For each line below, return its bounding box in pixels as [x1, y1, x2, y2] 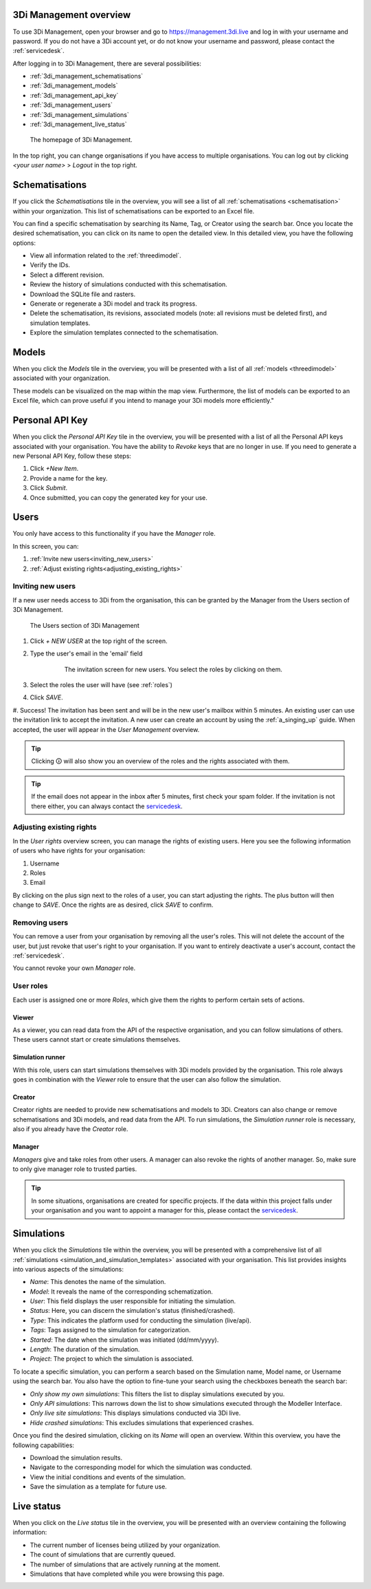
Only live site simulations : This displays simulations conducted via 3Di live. [30, 1409, 241, 1418]
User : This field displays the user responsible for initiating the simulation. [30, 1297, 236, 1305]
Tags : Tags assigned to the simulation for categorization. [30, 1326, 191, 1334]
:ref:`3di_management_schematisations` [30, 72, 144, 81]
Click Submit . [30, 484, 68, 492]
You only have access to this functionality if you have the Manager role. [12, 529, 216, 538]
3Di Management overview [12, 9, 131, 21]
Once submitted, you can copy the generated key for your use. [30, 493, 207, 502]
